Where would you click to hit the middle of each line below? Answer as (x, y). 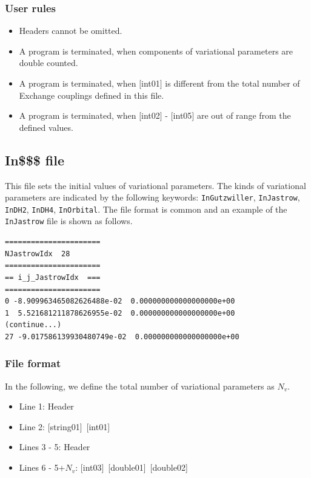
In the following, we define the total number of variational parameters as (140, 386)
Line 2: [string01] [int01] (65, 426)
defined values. (46, 127)
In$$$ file (35, 160)
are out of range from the (244, 115)
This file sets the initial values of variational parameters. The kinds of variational (155, 185)
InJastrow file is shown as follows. (69, 221)
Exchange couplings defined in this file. (92, 95)
